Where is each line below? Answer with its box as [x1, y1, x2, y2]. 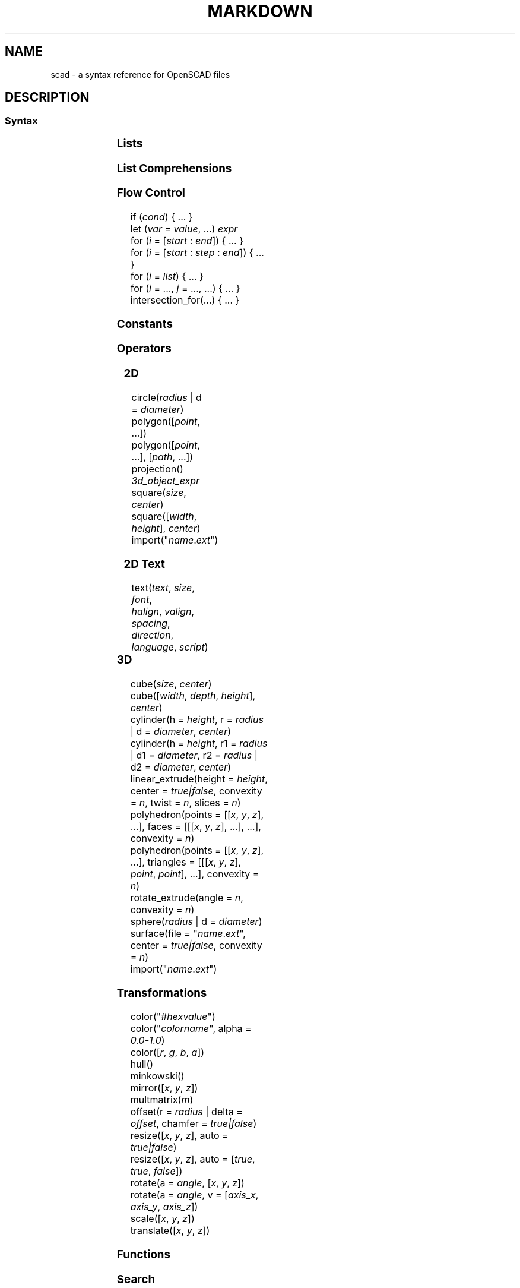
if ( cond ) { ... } [130, 210, 193, 223]
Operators [116, 342, 172, 356]
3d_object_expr [131, 474, 200, 487]
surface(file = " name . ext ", [130, 927, 246, 939]
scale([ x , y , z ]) [130, 1213, 195, 1225]
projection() [131, 462, 183, 475]
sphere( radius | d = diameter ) [130, 916, 262, 927]
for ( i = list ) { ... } [130, 270, 204, 282]
